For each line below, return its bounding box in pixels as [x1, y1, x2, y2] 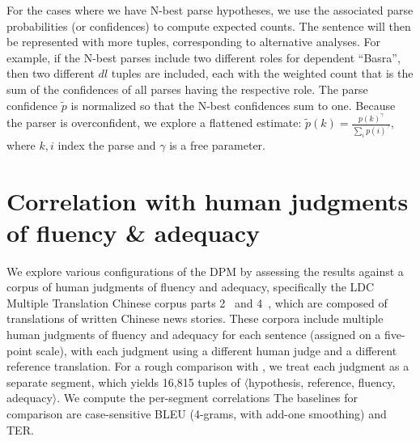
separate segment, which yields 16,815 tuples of [6, 373, 240, 390]
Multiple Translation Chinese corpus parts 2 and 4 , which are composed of [6, 294, 388, 311]
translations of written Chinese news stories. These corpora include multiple [6, 310, 384, 327]
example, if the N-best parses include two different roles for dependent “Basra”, [6, 49, 401, 66]
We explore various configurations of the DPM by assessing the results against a [6, 262, 404, 279]
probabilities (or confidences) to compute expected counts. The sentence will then [6, 17, 411, 34]
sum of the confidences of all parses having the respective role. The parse [6, 80, 368, 97]
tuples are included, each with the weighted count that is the [111, 65, 414, 82]
